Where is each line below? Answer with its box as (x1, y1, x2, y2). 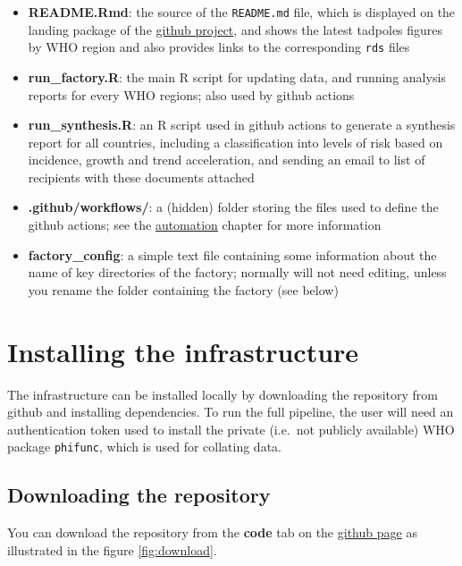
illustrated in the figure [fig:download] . (7, 540, 217, 559)
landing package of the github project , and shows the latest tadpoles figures (28, 20, 443, 38)
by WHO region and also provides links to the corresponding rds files (28, 38, 410, 56)
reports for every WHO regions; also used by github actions (28, 85, 355, 104)
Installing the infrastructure (7, 333, 359, 369)
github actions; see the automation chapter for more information (28, 215, 382, 234)
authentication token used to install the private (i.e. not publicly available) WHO (7, 419, 455, 438)
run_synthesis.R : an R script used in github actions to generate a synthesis (28, 115, 456, 134)
